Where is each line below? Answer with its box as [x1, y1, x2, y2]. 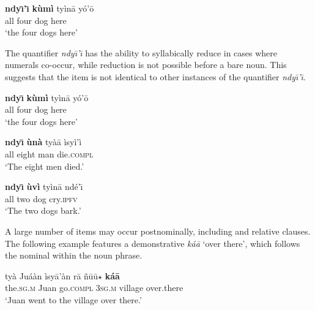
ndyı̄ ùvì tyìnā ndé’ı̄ [5, 180, 83, 193]
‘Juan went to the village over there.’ [5, 293, 142, 306]
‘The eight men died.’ [5, 159, 84, 172]
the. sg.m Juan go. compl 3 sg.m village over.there [5, 281, 183, 294]
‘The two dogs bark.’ [5, 204, 81, 217]
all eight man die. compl [5, 147, 94, 160]
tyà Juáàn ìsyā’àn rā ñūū [5, 269, 98, 282]
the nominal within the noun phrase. [5, 249, 143, 262]
